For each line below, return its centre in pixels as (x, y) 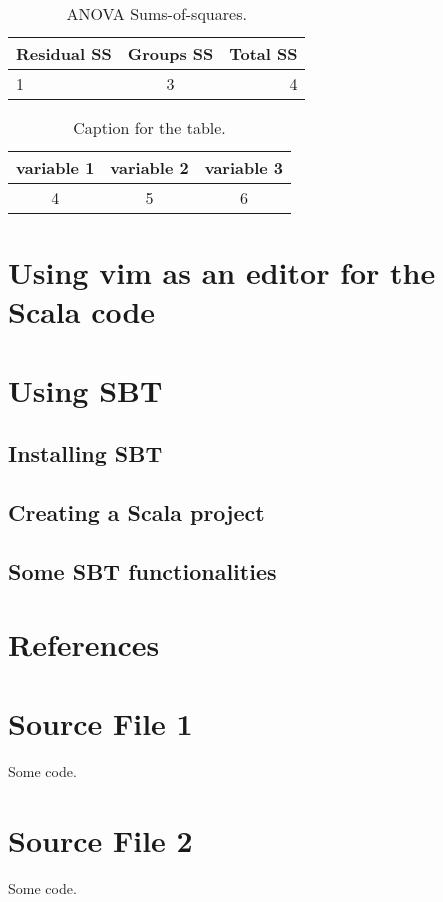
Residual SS (64, 53)
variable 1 (55, 167)
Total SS (263, 53)
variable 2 (149, 167)
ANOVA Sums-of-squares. (156, 13)
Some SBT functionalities (142, 570)
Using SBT (85, 389)
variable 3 (244, 167)
